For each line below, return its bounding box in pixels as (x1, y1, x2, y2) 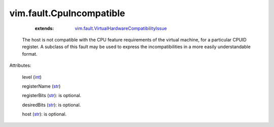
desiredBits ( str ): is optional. (22, 102, 81, 108)
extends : (35, 25, 54, 31)
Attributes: (9, 62, 31, 68)
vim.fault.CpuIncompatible (9, 8, 125, 19)
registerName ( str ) (22, 83, 61, 89)
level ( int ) (22, 74, 42, 80)
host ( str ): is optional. (22, 111, 67, 117)
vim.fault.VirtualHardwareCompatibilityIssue (75, 25, 167, 31)
